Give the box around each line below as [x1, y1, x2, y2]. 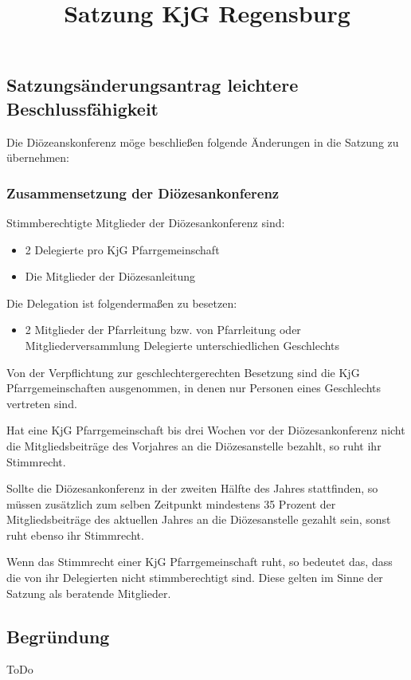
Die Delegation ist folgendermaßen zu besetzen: [6, 294, 237, 311]
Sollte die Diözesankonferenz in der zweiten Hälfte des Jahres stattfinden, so [6, 480, 378, 497]
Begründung [6, 623, 110, 648]
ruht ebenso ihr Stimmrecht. [6, 526, 144, 543]
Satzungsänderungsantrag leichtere [6, 73, 299, 97]
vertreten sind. [6, 395, 77, 411]
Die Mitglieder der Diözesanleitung [25, 268, 196, 285]
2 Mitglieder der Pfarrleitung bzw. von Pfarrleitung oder [25, 321, 301, 338]
